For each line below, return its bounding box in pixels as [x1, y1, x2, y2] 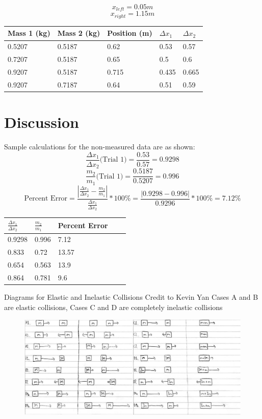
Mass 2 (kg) [57, 28, 100, 38]
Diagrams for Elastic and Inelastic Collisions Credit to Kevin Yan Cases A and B [4, 292, 258, 302]
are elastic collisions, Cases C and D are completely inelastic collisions [4, 301, 223, 312]
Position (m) [107, 28, 152, 38]
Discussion [4, 112, 79, 133]
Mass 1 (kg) [8, 28, 50, 38]
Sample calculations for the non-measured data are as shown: [4, 141, 195, 151]
